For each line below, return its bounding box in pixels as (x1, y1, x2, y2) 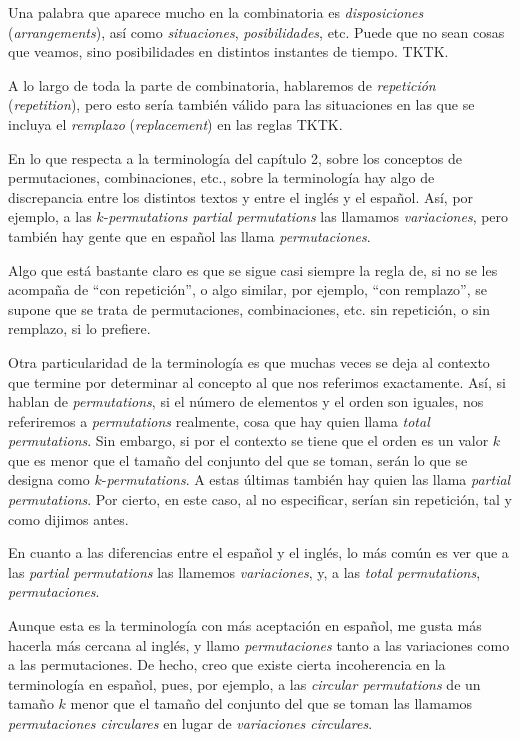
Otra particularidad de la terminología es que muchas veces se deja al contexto (8, 351, 490, 372)
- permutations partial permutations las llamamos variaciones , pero (103, 206, 509, 227)
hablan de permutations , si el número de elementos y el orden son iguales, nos (8, 391, 484, 412)
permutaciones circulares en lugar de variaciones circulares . (8, 713, 373, 733)
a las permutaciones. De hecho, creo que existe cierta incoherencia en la (8, 654, 446, 675)
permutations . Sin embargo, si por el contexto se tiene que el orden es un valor (8, 430, 489, 451)
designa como (8, 469, 90, 490)
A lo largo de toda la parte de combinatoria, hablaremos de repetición (8, 74, 436, 95)
